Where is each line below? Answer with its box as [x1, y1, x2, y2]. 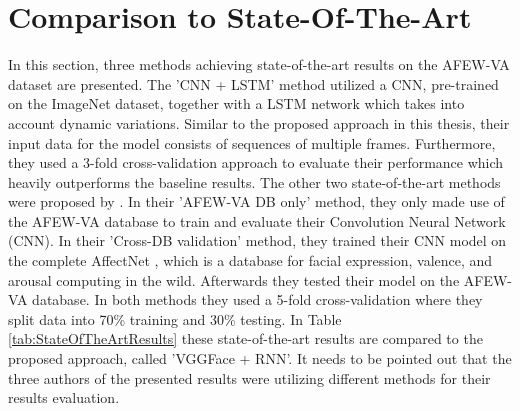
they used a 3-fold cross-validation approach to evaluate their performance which [8, 152, 504, 173]
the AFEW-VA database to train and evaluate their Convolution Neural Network [8, 210, 506, 231]
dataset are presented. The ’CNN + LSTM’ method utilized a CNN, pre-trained [8, 73, 499, 94]
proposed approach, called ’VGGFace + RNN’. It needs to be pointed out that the [8, 348, 512, 369]
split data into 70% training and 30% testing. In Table [8, 308, 342, 329]
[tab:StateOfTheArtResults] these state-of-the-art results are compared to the [8, 328, 483, 349]
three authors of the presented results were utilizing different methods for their [8, 367, 491, 388]
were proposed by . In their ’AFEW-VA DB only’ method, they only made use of [8, 191, 505, 212]
